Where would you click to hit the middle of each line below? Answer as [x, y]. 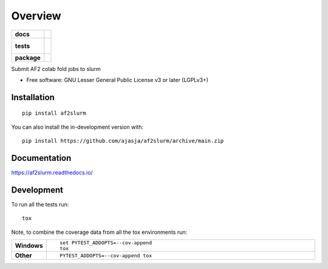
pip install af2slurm [54, 113]
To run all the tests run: [40, 204]
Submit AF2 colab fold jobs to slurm [56, 69]
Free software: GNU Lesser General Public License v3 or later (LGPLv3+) [118, 80]
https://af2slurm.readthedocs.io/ [52, 172]
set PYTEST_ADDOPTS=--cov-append [106, 243]
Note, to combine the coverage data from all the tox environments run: [99, 232]
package [28, 58]
